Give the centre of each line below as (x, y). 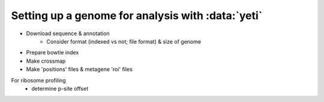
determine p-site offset (60, 88)
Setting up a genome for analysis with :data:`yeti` (137, 16)
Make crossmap (46, 61)
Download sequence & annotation (68, 33)
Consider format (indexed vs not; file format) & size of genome (124, 41)
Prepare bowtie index (52, 52)
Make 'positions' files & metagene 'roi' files (79, 69)
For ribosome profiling (38, 80)
